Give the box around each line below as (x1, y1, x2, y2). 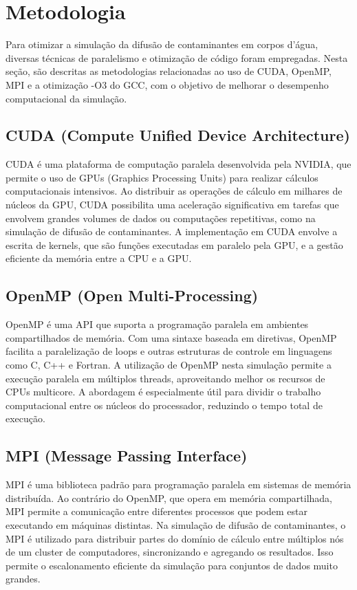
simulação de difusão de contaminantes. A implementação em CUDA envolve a (6, 224, 338, 239)
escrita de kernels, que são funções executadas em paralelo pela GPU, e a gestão (6, 237, 343, 252)
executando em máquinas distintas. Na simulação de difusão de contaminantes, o (6, 517, 346, 532)
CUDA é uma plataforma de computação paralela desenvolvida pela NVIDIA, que (6, 157, 351, 171)
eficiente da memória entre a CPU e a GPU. (6, 251, 192, 265)
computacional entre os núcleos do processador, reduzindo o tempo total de (6, 397, 323, 412)
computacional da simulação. (6, 91, 127, 105)
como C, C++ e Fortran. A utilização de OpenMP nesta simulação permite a (6, 358, 332, 372)
